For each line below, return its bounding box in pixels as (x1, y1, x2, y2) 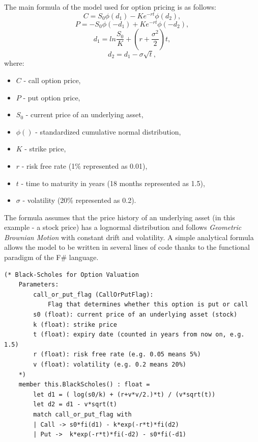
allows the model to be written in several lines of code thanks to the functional (4, 242, 250, 252)
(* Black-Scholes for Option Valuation (4, 271, 139, 278)
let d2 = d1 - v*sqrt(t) (33, 401, 117, 408)
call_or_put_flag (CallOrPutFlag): (33, 291, 154, 298)
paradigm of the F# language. (4, 252, 99, 263)
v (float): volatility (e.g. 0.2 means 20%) (33, 361, 186, 369)
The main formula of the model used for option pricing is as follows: (4, 2, 216, 12)
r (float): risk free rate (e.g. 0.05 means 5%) (33, 351, 201, 358)
